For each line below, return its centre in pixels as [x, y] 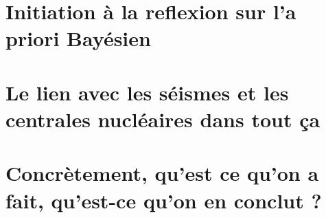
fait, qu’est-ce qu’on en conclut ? [164, 200]
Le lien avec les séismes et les [147, 92]
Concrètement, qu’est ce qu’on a [162, 173]
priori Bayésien [78, 38]
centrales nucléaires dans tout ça [163, 119]
